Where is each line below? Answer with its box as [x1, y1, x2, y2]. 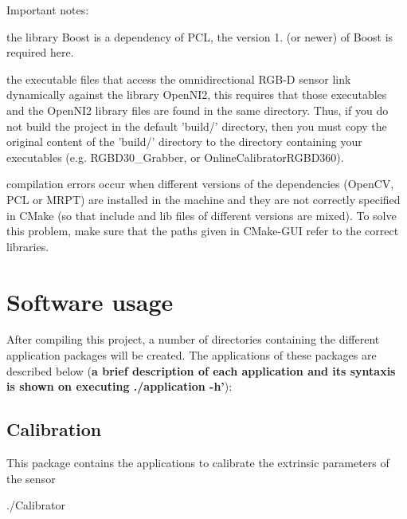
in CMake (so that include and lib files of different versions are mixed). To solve [6, 206, 397, 223]
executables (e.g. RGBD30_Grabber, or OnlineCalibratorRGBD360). [6, 148, 344, 165]
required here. [6, 44, 74, 61]
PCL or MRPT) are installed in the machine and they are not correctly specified [6, 191, 401, 207]
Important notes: [6, 2, 89, 18]
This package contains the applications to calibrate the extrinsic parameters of [6, 454, 389, 471]
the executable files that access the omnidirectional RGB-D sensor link [6, 70, 351, 87]
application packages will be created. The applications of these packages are [6, 347, 377, 364]
